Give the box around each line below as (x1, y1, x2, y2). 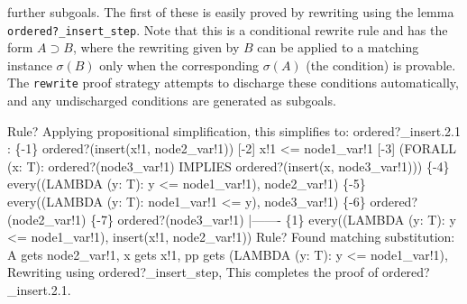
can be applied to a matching (257, 38, 419, 57)
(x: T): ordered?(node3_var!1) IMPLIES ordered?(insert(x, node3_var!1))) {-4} (7, 156, 450, 175)
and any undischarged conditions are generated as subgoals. (7, 91, 336, 110)
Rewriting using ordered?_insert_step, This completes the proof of (7, 263, 379, 281)
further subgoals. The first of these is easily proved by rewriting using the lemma (7, 3, 454, 21)
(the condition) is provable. (306, 55, 456, 74)
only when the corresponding (99, 55, 260, 74)
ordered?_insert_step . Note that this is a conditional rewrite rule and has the (7, 20, 448, 39)
